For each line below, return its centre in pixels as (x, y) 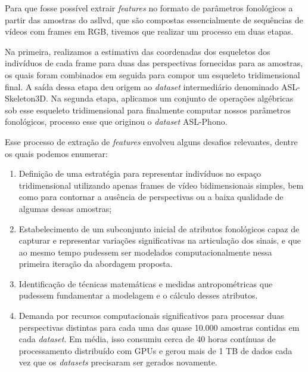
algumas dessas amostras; (65, 208)
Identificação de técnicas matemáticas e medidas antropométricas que (146, 283)
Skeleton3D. (27, 98)
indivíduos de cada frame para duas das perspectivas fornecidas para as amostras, (154, 63)
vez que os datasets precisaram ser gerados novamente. (118, 362)
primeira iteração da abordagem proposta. (96, 264)
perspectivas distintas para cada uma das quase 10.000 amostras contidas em (159, 327)
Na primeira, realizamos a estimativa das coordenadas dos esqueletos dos (138, 51)
